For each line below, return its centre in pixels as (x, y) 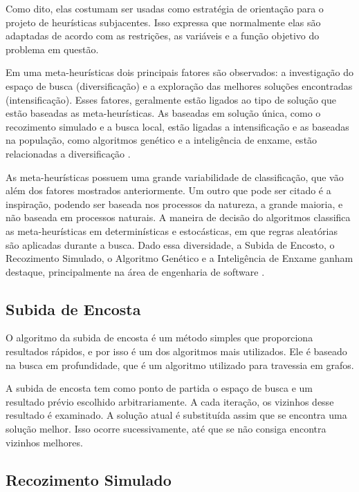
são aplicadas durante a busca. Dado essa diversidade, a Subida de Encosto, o (170, 244)
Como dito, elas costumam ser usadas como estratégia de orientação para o (165, 8)
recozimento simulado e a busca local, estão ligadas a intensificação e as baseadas (177, 126)
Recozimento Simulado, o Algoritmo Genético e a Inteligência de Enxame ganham (179, 258)
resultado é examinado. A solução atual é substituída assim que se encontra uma (176, 415)
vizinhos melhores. (44, 442)
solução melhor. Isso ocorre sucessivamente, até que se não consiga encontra (166, 429)
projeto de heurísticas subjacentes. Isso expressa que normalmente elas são (163, 22)
